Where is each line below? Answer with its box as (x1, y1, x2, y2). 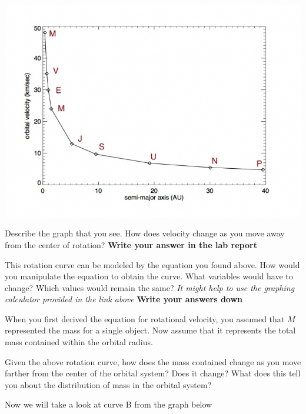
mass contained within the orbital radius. (5, 336, 153, 348)
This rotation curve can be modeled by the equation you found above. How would (5, 258, 300, 271)
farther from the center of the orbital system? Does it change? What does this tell (5, 367, 301, 379)
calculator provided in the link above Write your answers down (5, 293, 243, 305)
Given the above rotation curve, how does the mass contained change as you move (5, 355, 301, 368)
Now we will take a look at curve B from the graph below (5, 398, 212, 410)
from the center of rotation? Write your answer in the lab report (5, 238, 257, 251)
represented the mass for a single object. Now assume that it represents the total (5, 324, 296, 336)
